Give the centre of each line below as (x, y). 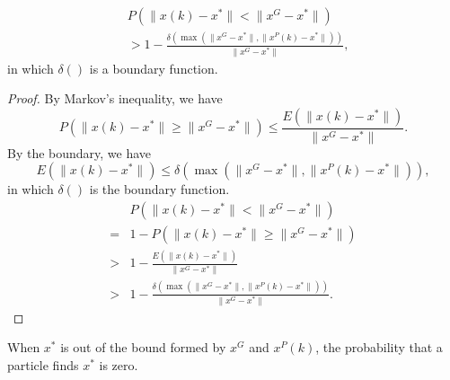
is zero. (119, 365)
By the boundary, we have (79, 152)
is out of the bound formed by (143, 347)
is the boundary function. (159, 189)
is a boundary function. (154, 68)
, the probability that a (379, 347)
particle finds (43, 365)
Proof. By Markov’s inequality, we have (115, 98)
